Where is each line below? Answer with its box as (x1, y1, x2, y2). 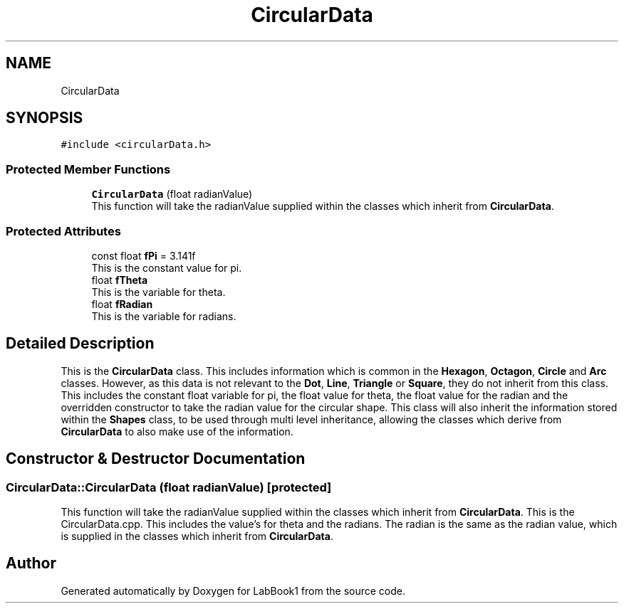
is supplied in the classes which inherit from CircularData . (61, 530, 333, 542)
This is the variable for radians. (91, 309, 236, 322)
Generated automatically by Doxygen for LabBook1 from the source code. (61, 584, 406, 597)
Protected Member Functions (6, 161, 171, 176)
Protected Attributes (6, 223, 121, 238)
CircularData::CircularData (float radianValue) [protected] (6, 480, 332, 494)
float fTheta (91, 273, 148, 286)
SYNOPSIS (6, 109, 83, 127)
